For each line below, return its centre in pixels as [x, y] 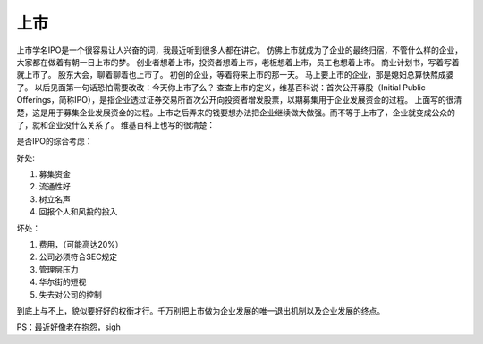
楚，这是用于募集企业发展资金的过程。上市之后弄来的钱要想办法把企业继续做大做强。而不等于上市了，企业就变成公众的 [236, 113]
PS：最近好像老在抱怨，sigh [68, 327]
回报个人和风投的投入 [78, 212]
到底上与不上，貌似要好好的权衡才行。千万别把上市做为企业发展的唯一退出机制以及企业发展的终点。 [200, 310]
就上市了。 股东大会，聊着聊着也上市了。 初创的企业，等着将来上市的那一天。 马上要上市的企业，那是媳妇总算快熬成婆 [235, 75]
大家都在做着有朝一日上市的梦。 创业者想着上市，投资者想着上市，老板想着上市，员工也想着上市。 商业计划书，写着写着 [238, 62]
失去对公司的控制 [70, 294]
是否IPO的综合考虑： [55, 141]
